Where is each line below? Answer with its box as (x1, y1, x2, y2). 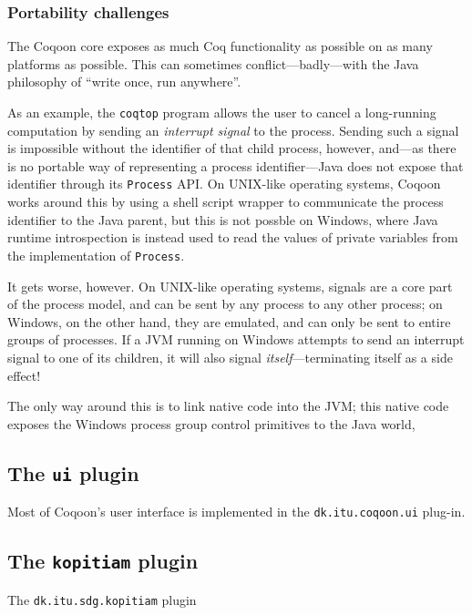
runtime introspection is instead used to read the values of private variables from (7, 228, 458, 247)
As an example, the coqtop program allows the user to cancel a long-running (7, 103, 436, 121)
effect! (7, 365, 41, 384)
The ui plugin (7, 458, 139, 487)
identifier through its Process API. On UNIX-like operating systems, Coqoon (7, 174, 441, 193)
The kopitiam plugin (7, 547, 199, 575)
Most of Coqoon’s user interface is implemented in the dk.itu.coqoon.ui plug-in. (7, 502, 466, 521)
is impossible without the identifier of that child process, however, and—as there (7, 138, 457, 158)
